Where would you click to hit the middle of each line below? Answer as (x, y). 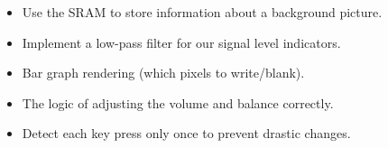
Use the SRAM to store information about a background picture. (202, 12)
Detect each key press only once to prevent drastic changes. (186, 133)
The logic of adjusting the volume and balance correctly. (178, 102)
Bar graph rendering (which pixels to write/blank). (163, 73)
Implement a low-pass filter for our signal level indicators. (181, 42)
